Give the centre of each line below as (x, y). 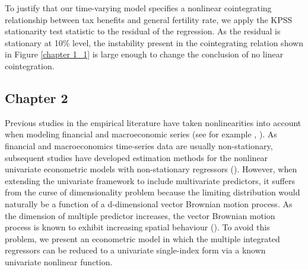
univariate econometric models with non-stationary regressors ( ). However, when (151, 169)
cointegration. (30, 65)
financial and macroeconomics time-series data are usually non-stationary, (139, 145)
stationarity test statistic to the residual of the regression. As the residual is (143, 31)
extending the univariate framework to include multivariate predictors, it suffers (150, 180)
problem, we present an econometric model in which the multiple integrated (142, 238)
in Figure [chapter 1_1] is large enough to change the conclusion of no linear (144, 54)
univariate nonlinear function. (59, 261)
